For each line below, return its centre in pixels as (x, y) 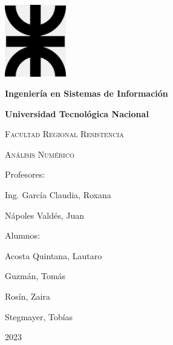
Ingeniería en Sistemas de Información (86, 93)
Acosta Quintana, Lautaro (54, 255)
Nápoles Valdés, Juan (45, 215)
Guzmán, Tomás (35, 276)
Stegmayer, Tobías (39, 316)
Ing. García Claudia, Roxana (58, 195)
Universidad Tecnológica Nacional (77, 113)
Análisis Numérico (40, 154)
